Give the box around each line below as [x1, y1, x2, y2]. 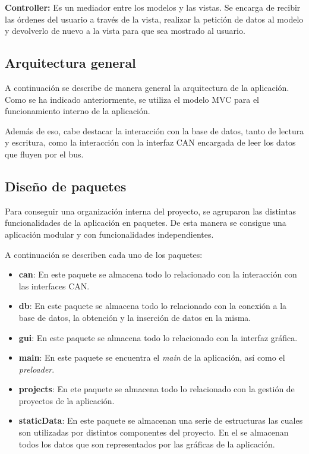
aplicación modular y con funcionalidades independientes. [5, 228, 214, 240]
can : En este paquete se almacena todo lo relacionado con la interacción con [18, 268, 297, 280]
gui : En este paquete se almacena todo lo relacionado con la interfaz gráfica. [18, 331, 298, 343]
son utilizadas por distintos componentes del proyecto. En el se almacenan [18, 426, 289, 439]
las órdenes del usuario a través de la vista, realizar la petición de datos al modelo [5, 12, 304, 25]
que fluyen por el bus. [5, 147, 84, 160]
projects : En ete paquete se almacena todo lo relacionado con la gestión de [18, 383, 295, 395]
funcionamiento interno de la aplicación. [5, 105, 150, 117]
